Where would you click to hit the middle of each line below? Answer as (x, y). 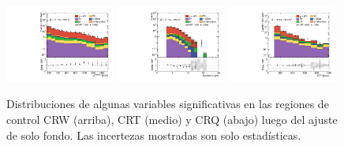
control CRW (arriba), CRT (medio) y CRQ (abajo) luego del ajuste (172, 120)
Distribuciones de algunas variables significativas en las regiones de (168, 104)
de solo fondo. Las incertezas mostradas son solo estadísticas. (154, 135)
